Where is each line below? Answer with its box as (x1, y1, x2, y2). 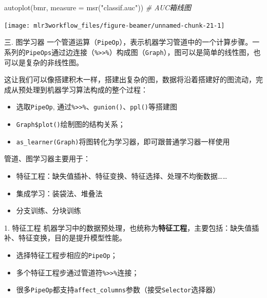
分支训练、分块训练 (16, 205, 81, 216)
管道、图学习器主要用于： (4, 153, 90, 164)
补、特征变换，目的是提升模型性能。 (4, 232, 126, 243)
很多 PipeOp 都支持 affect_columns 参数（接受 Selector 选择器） (16, 284, 220, 295)
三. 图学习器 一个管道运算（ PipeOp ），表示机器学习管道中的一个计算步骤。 (4, 36, 253, 47)
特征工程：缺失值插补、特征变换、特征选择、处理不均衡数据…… (16, 170, 227, 181)
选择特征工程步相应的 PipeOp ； (16, 249, 118, 260)
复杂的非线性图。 (25, 57, 83, 67)
